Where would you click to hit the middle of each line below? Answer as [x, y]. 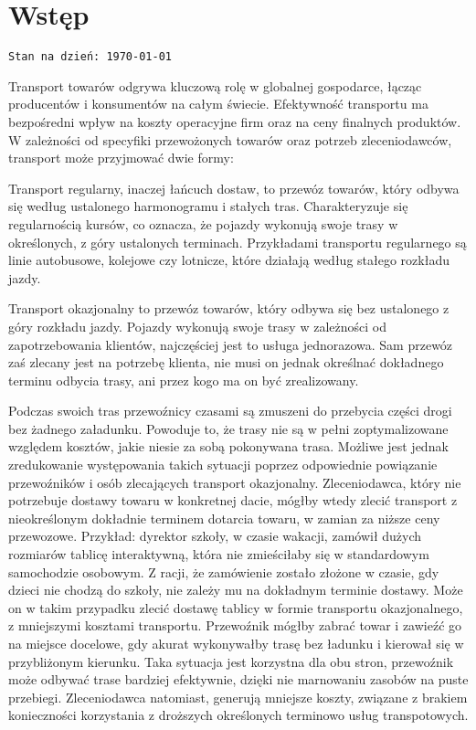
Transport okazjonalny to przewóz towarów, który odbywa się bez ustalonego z [229, 308]
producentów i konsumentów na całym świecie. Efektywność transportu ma [218, 104]
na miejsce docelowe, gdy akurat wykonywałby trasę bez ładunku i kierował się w [236, 643]
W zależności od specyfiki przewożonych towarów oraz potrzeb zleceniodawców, [230, 139]
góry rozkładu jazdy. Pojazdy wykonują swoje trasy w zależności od [197, 326]
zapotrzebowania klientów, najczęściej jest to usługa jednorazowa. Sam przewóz [231, 344]
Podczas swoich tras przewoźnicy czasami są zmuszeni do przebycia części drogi [230, 411]
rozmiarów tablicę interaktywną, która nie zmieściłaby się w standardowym [219, 554]
